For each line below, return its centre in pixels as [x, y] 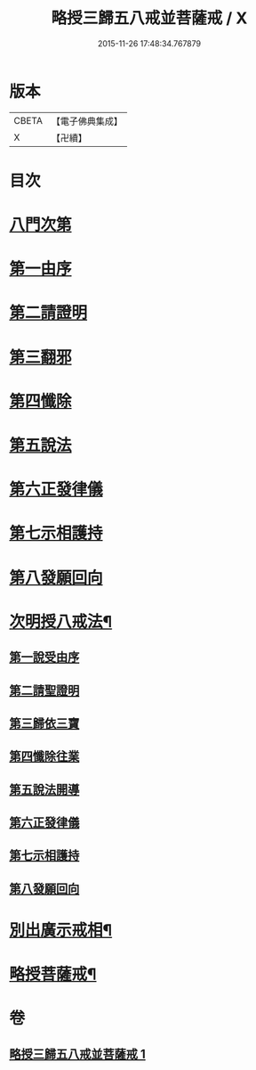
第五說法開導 [44, 789]
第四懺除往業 [44, 757]
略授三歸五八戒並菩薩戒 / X [149, 18]
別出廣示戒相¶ [61, 931]
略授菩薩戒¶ [53, 974]
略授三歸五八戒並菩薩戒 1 [78, 1054]
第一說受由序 [44, 657]
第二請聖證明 [44, 690]
